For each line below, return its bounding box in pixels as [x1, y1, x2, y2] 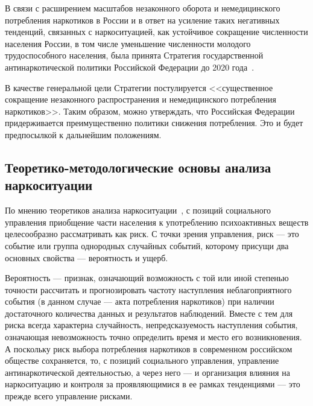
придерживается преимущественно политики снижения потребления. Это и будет [5, 116, 303, 129]
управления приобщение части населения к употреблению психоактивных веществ [5, 215, 309, 228]
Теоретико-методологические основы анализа [5, 157, 271, 176]
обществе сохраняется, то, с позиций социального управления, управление [5, 354, 279, 367]
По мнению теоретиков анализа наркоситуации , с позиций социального [5, 204, 271, 217]
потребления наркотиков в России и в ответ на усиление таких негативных [5, 13, 280, 26]
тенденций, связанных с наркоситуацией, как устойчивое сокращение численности [5, 25, 308, 38]
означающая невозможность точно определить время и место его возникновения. [5, 331, 302, 343]
